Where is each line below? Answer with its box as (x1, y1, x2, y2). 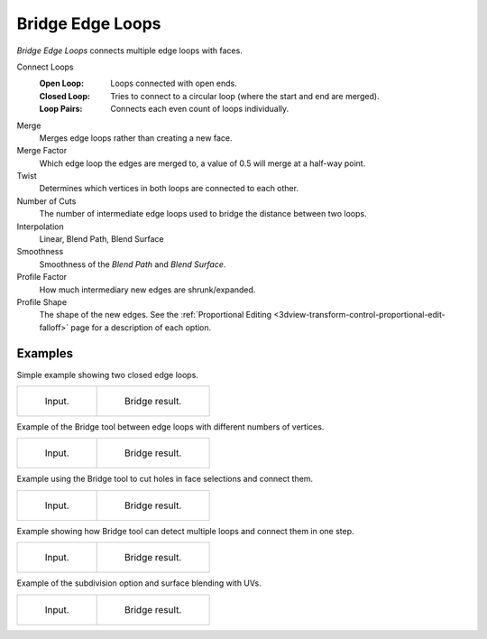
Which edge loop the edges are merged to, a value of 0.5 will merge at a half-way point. (39, 158, 366, 169)
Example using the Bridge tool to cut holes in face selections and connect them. (16, 474, 314, 485)
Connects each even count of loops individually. (110, 104, 289, 115)
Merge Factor (16, 145, 68, 156)
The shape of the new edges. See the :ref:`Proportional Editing (39, 310, 272, 320)
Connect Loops (16, 61, 74, 72)
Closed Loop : (39, 90, 90, 101)
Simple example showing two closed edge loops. (16, 369, 198, 380)
